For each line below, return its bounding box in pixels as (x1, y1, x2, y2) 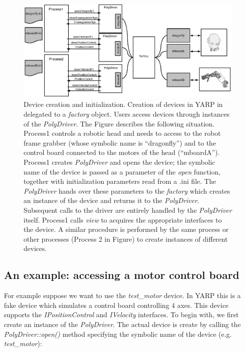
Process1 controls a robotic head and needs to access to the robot (24, 128, 221, 138)
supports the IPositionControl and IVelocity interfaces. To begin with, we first (4, 309, 239, 320)
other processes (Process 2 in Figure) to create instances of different (24, 233, 228, 244)
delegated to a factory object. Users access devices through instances (24, 109, 230, 119)
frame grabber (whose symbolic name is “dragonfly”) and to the (24, 137, 216, 148)
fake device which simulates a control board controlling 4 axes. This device (4, 300, 229, 310)
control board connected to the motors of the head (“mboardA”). (24, 147, 220, 157)
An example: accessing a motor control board (4, 267, 240, 282)
